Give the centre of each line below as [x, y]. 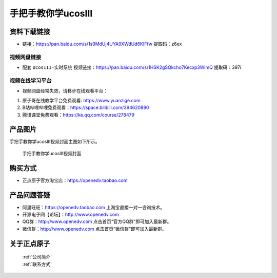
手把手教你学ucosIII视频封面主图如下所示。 [55, 142]
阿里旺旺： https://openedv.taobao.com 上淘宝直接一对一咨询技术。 [94, 207]
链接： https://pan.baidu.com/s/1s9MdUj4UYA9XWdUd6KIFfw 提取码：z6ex [102, 44]
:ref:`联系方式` [37, 264]
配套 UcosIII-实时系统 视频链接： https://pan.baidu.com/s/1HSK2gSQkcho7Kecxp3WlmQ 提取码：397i [132, 67]
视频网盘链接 [25, 57]
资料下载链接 [30, 32]
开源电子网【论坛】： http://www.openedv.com [71, 215]
